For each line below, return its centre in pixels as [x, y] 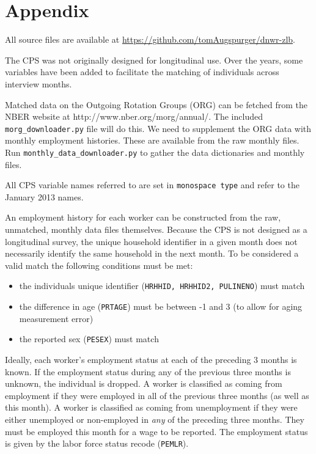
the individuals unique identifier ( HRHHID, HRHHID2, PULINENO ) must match [162, 286]
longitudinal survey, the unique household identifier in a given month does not [151, 241]
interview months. [39, 83]
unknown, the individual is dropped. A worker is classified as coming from [144, 383]
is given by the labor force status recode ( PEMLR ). [97, 443]
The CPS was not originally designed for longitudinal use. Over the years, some [154, 60]
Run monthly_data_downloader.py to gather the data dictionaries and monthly [155, 152]
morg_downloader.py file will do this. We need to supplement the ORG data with [158, 128]
